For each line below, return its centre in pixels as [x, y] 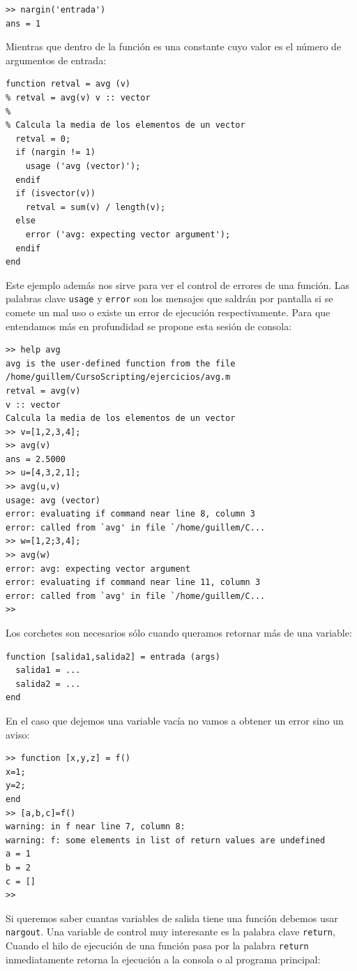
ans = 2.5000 [36, 459]
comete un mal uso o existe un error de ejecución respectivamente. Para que [168, 312]
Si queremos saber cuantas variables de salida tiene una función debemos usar [172, 918]
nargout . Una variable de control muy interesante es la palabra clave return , [170, 932]
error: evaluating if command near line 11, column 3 [133, 583]
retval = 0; [43, 139]
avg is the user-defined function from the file [121, 363]
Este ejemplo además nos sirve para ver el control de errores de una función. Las [178, 284]
